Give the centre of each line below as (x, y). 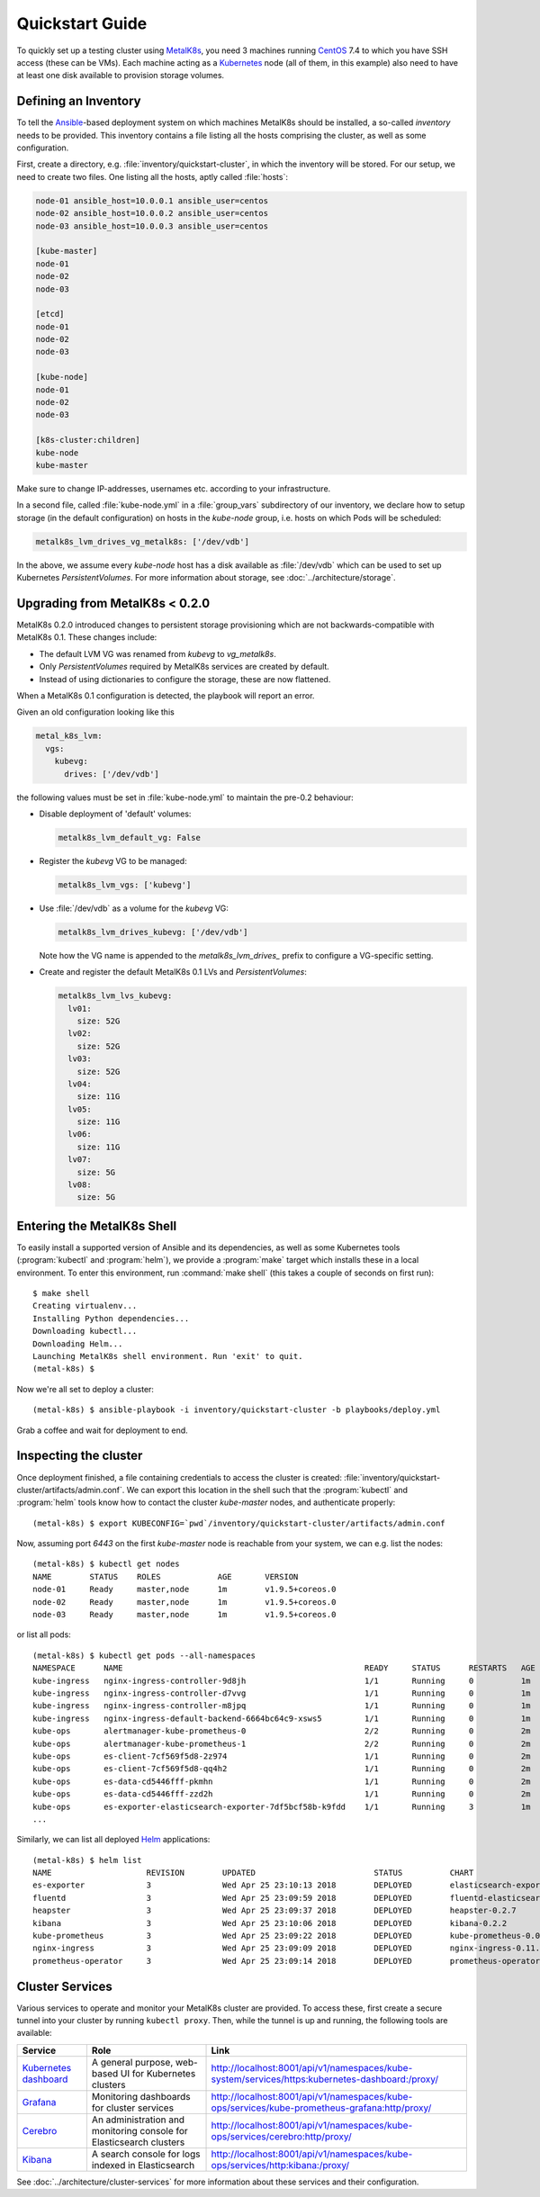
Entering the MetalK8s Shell (97, 1225)
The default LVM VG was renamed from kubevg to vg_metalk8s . (157, 653)
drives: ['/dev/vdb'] (112, 774)
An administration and (138, 2120)
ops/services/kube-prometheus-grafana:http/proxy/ (321, 2108)
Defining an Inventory (79, 101)
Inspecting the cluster (80, 1456)
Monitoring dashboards (141, 2096)
